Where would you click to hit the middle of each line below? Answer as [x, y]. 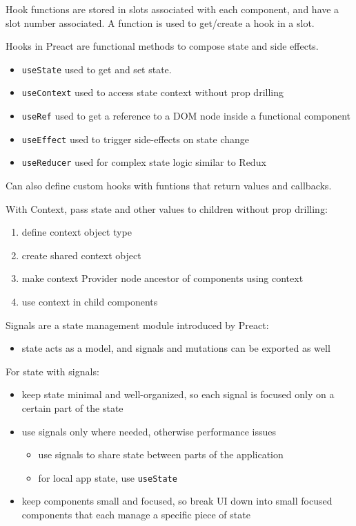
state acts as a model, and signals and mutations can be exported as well [176, 348]
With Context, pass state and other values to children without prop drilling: [167, 208]
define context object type [77, 232]
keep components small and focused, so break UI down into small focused [177, 501]
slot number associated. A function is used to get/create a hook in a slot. [160, 22]
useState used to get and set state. [97, 69]
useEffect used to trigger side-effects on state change [136, 139]
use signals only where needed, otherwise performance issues [149, 431]
